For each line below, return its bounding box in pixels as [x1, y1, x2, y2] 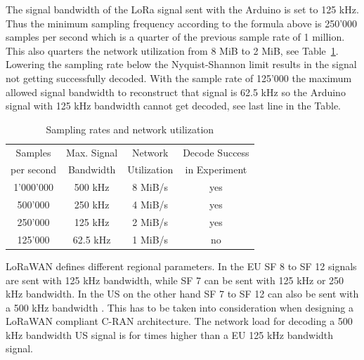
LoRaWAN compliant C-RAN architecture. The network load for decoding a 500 [6, 314, 353, 328]
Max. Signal [66, 145, 118, 159]
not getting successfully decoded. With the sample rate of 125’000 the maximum [6, 70, 352, 85]
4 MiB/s [132, 197, 169, 212]
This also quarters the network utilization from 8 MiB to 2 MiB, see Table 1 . [6, 43, 339, 58]
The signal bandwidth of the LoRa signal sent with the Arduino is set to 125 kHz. [6, 2, 359, 16]
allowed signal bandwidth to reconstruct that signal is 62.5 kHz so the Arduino [6, 84, 346, 99]
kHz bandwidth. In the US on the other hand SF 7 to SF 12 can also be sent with [6, 286, 359, 301]
